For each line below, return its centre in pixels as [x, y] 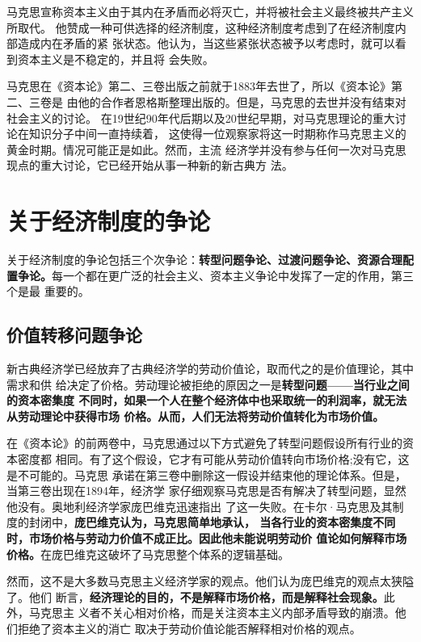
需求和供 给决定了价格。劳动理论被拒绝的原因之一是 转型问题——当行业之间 [208, 384]
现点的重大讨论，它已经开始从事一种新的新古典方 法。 [150, 165]
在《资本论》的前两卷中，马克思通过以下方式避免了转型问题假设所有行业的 [204, 443]
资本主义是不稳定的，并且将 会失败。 [116, 59]
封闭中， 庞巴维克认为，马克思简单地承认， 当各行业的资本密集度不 [206, 522]
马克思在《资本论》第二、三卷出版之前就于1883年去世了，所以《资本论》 [199, 86]
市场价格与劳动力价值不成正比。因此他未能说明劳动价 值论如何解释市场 [218, 537]
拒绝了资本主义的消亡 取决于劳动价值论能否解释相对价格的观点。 [189, 628]
